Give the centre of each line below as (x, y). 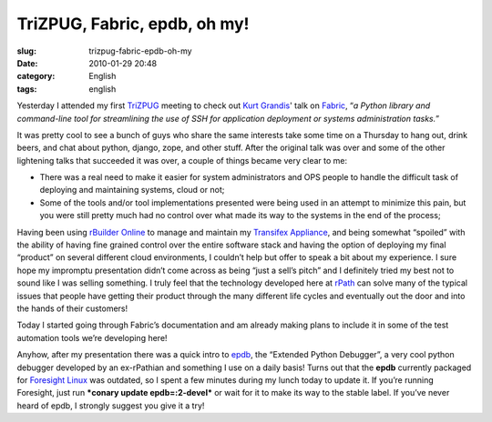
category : (36, 76)
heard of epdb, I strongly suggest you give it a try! (111, 406)
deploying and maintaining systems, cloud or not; (132, 190)
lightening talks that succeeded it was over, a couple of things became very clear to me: (182, 160)
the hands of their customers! (72, 308)
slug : (26, 51)
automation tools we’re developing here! (92, 337)
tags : (27, 89)
